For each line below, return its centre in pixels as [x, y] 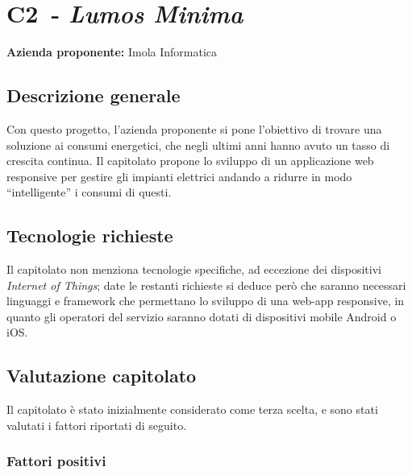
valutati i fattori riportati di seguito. [97, 425]
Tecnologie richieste [90, 235]
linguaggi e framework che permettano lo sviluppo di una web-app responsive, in [206, 301]
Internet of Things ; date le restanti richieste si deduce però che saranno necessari [206, 285]
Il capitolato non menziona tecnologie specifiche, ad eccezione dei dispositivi [194, 269]
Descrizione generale [94, 95]
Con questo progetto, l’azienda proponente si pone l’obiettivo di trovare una [194, 128]
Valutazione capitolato [102, 376]
